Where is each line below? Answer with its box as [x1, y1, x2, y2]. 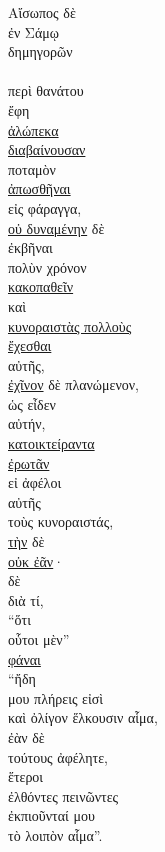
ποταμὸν [8, 158, 56, 179]
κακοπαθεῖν [8, 276, 74, 297]
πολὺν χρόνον [8, 256, 87, 277]
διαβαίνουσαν [8, 139, 86, 160]
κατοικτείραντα [8, 433, 95, 454]
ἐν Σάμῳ [8, 21, 60, 42]
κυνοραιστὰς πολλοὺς [8, 315, 132, 336]
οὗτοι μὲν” [8, 629, 70, 649]
